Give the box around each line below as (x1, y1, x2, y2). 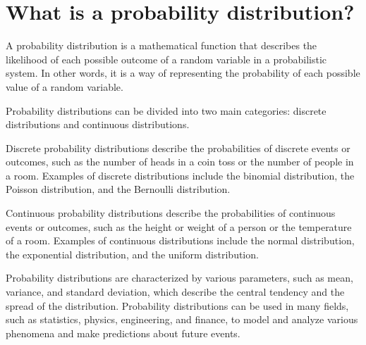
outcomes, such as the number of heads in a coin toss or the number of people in (6, 154, 354, 169)
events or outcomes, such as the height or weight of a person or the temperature (6, 219, 352, 234)
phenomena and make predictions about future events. (6, 325, 240, 340)
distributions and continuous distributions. (6, 117, 190, 132)
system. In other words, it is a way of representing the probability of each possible (6, 65, 360, 80)
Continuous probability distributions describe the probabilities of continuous (6, 206, 336, 220)
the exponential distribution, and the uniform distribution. (6, 246, 259, 261)
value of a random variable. (6, 79, 123, 94)
